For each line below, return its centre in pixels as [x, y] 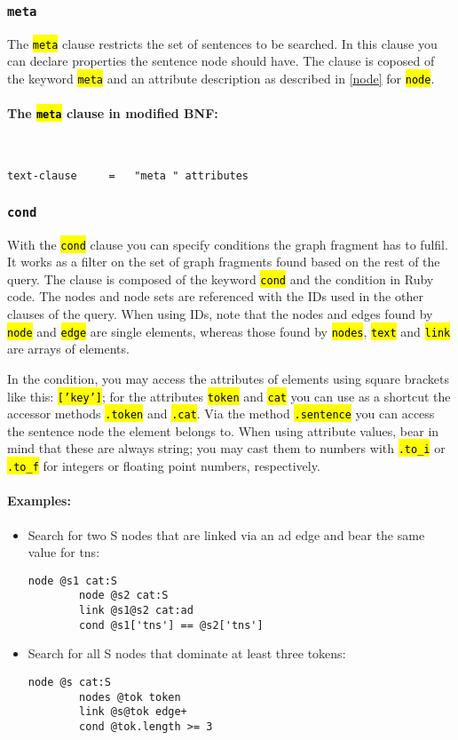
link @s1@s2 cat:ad [136, 611]
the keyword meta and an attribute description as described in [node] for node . [221, 79]
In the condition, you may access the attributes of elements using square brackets [228, 378]
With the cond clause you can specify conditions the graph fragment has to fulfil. [228, 244]
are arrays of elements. [68, 349]
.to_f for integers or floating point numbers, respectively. [164, 466]
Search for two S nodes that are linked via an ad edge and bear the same [226, 534]
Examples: [39, 501]
